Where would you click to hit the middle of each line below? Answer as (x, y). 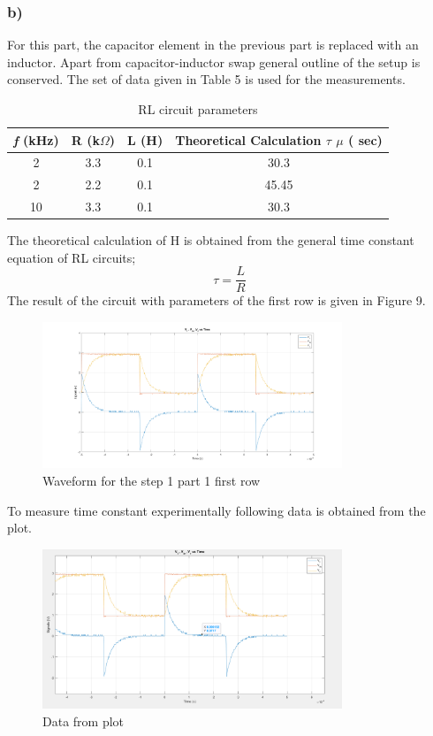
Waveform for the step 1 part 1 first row (152, 480)
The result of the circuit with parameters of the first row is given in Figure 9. (216, 300)
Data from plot (84, 721)
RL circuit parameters (198, 109)
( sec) (365, 139)
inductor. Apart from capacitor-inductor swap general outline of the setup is (214, 61)
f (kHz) (36, 139)
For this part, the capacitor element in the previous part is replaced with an (213, 45)
